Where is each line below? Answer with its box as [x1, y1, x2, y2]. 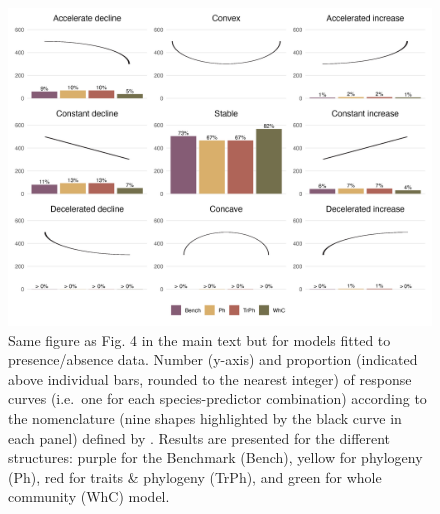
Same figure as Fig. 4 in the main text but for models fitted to [8, 329, 391, 350]
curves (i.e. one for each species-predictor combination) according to [8, 388, 427, 409]
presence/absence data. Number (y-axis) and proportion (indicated [8, 349, 418, 370]
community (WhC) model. [8, 486, 170, 507]
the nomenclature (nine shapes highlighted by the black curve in [8, 407, 402, 428]
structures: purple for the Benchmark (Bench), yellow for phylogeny [8, 447, 423, 468]
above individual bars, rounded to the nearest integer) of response [8, 368, 412, 389]
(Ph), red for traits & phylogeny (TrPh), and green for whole [8, 466, 382, 487]
